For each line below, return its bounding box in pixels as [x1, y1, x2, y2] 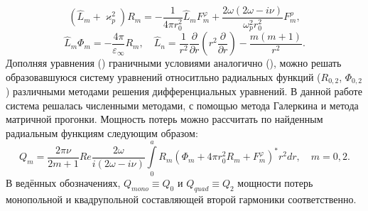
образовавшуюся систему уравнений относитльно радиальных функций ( [6, 69, 321, 84]
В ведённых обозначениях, [6, 175, 121, 190]
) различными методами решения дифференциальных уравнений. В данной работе [6, 84, 362, 99]
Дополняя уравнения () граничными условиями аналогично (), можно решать [6, 55, 342, 70]
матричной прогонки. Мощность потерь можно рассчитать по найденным [6, 112, 323, 126]
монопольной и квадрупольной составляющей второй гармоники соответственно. [6, 191, 357, 206]
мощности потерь [237, 175, 313, 190]
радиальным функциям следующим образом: [6, 126, 198, 140]
